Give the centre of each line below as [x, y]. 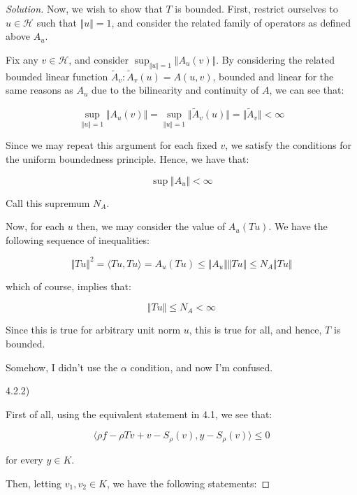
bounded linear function [57, 76]
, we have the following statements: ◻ [188, 483]
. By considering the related [276, 59]
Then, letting [34, 483]
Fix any [22, 59]
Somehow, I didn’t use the [62, 367]
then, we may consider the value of [151, 226]
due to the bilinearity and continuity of [175, 90]
